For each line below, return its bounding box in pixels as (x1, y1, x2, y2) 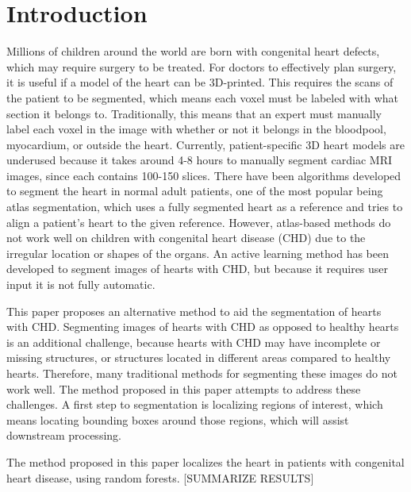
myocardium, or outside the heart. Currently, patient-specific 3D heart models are (6, 136, 405, 152)
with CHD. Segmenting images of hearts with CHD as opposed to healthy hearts (6, 318, 399, 335)
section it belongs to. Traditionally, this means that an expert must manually (6, 105, 382, 121)
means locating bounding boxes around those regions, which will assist (6, 411, 349, 428)
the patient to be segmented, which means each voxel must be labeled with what (6, 89, 399, 106)
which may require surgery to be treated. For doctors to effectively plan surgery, (6, 58, 397, 75)
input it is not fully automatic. (6, 276, 156, 293)
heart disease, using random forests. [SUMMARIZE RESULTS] (6, 469, 314, 486)
